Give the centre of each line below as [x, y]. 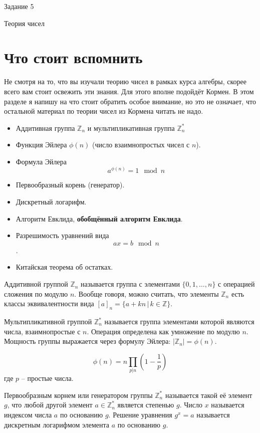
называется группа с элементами [130, 284]
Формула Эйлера [41, 161]
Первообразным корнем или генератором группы [78, 395]
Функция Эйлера [41, 145]
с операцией [236, 284]
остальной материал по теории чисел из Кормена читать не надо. [104, 111]
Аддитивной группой [36, 284]
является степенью [146, 405]
